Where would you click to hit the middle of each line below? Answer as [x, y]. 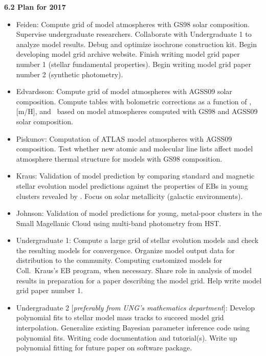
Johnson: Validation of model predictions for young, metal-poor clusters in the [139, 213]
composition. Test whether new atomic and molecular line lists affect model [135, 149]
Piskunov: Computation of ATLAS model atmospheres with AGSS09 [124, 138]
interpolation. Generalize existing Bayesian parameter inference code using [133, 328]
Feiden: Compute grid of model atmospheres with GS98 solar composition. [133, 24]
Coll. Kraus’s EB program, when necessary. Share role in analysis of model [134, 270]
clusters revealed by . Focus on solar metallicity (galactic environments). [129, 196]
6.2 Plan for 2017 [35, 7]
